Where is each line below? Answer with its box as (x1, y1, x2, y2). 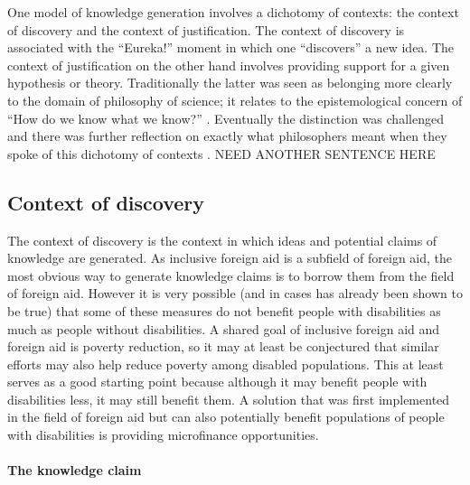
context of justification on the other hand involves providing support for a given (7, 55, 450, 74)
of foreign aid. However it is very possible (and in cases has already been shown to (7, 284, 463, 303)
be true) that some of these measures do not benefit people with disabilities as (7, 301, 441, 320)
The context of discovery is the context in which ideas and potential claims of (7, 230, 437, 249)
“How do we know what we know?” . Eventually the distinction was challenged (7, 108, 444, 127)
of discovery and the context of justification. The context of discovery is (7, 20, 405, 39)
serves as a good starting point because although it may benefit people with (7, 372, 428, 391)
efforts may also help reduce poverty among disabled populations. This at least (7, 354, 444, 373)
